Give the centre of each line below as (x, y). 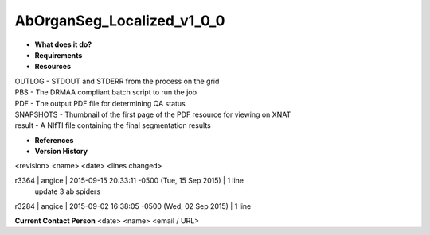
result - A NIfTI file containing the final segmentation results (113, 125)
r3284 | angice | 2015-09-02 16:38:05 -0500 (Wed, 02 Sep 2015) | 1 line (133, 206)
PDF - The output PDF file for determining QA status (100, 103)
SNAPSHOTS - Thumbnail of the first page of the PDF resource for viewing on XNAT (153, 114)
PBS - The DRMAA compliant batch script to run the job (106, 92)
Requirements (59, 55)
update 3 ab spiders (68, 191)
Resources (53, 67)
